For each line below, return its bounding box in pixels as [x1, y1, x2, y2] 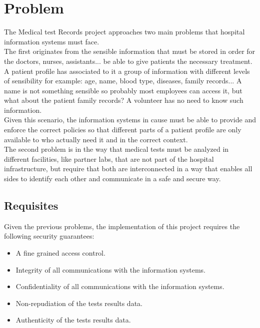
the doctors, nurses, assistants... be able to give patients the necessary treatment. [4, 55, 252, 66]
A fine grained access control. [15, 248, 105, 258]
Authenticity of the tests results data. [15, 315, 131, 325]
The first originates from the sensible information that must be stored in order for [4, 46, 255, 56]
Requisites [4, 198, 58, 213]
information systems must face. [4, 36, 99, 46]
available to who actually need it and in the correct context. [4, 134, 188, 144]
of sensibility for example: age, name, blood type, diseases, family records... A [4, 75, 242, 86]
